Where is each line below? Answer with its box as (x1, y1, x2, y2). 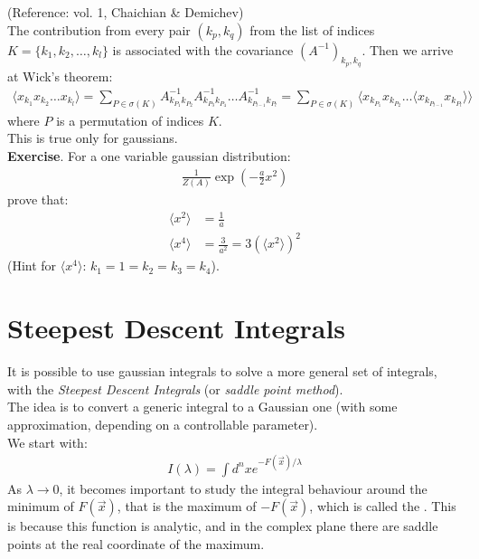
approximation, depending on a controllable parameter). (7, 414, 318, 433)
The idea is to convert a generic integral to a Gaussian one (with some (7, 397, 398, 416)
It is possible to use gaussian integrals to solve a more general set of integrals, (7, 362, 437, 381)
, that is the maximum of (117, 497, 257, 516)
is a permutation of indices (56, 110, 204, 129)
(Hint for (7, 256, 57, 275)
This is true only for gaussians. (7, 128, 178, 147)
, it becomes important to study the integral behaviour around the (59, 478, 427, 497)
